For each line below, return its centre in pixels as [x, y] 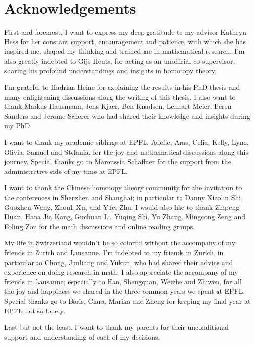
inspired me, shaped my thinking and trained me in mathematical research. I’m [125, 51]
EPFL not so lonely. [35, 310]
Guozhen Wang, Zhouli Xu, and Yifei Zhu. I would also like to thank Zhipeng [122, 207]
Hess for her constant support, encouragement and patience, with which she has [125, 41]
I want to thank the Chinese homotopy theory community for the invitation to [123, 188]
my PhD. [18, 125]
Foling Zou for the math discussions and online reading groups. [100, 226]
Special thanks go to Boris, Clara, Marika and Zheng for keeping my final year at [127, 300]
